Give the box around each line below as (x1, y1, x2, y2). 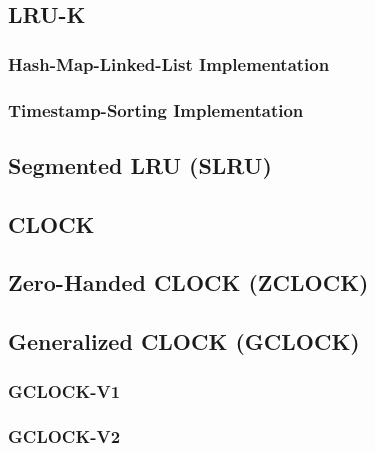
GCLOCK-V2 (8, 424, 121, 449)
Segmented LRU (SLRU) (8, 149, 272, 180)
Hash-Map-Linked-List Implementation (8, 51, 330, 76)
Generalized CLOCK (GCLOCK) (8, 326, 360, 357)
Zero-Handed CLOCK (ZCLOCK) (8, 267, 369, 298)
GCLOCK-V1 (8, 378, 121, 403)
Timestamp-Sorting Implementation (8, 97, 304, 122)
